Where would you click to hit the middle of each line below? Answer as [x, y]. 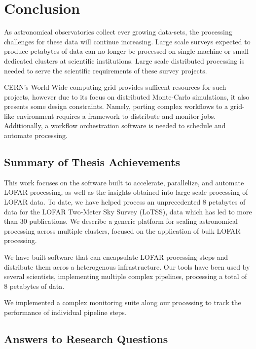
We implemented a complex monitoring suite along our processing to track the [123, 302]
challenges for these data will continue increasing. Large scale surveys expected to [127, 41]
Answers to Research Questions [86, 338]
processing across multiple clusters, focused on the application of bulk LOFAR [122, 230]
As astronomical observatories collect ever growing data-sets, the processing [118, 32]
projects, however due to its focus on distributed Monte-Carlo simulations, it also [127, 96]
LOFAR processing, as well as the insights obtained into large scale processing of [126, 192]
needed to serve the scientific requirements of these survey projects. [106, 70]
